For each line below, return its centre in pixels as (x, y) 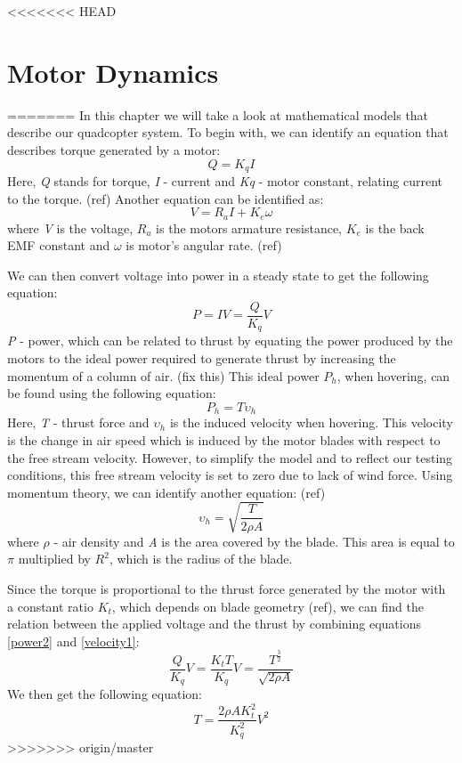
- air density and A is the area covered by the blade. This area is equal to (254, 541)
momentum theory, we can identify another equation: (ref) (166, 492)
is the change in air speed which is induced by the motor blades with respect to (224, 439)
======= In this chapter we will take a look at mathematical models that (218, 114)
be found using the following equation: (112, 393)
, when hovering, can (393, 375)
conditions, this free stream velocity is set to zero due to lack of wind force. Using (230, 475)
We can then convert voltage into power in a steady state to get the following (218, 275)
